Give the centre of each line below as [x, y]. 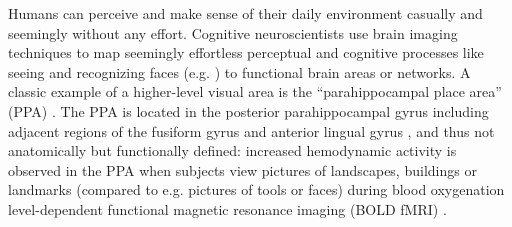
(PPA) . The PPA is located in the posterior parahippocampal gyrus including [248, 110]
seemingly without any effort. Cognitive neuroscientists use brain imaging [233, 32]
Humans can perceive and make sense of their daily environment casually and [245, 13]
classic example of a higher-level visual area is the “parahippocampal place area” [255, 91]
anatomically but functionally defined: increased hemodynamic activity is [232, 150]
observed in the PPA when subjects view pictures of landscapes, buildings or [242, 169]
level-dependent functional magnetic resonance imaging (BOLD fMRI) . [227, 208]
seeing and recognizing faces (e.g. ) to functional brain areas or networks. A [239, 71]
